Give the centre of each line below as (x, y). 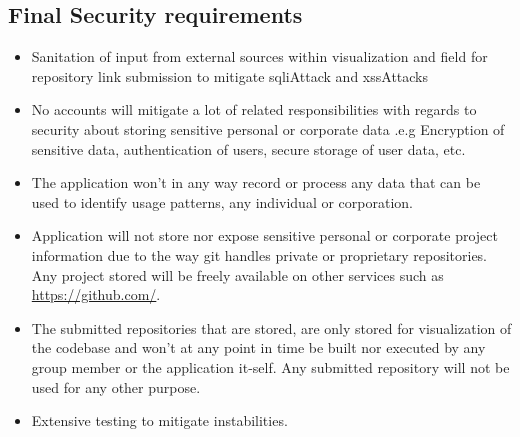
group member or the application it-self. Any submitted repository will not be (270, 366)
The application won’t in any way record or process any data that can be (256, 182)
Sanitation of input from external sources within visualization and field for (259, 56)
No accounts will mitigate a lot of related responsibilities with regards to (254, 109)
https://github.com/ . (96, 294)
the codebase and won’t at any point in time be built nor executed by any (258, 347)
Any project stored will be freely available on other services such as (237, 274)
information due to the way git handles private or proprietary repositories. (259, 254)
